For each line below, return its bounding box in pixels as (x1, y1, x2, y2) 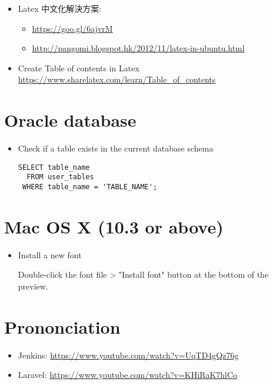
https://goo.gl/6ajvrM (32, 22, 113, 34)
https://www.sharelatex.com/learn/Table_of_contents (18, 73, 216, 85)
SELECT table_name (18, 163, 90, 172)
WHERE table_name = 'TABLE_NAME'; (22, 183, 158, 191)
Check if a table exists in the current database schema (18, 142, 214, 154)
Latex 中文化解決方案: (18, 2, 102, 14)
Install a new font (18, 248, 82, 261)
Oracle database (4, 108, 136, 132)
